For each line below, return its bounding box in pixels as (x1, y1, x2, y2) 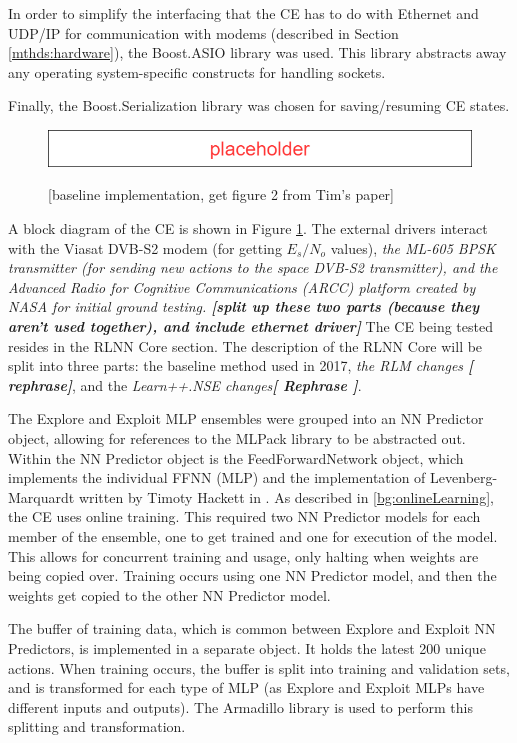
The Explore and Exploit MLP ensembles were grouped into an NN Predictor (8, 408, 484, 429)
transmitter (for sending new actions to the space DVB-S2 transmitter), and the (8, 257, 498, 278)
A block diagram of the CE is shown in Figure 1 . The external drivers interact (8, 218, 488, 239)
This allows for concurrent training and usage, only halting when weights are (8, 545, 479, 566)
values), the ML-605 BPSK (330, 237, 496, 258)
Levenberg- (430, 467, 498, 488)
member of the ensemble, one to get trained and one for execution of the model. (8, 525, 498, 546)
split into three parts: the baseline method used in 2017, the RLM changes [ (8, 355, 474, 376)
